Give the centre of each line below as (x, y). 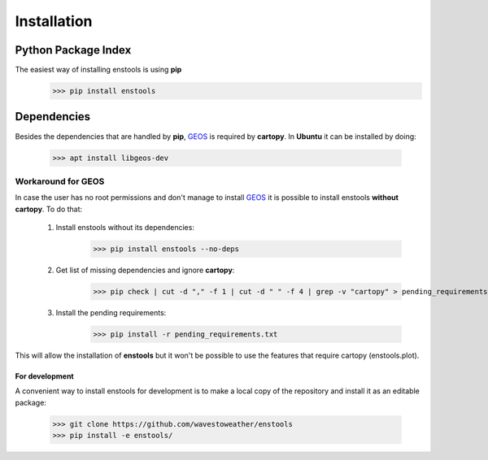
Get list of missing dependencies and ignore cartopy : (145, 270)
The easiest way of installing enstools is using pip (98, 70)
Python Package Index (73, 50)
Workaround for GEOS (60, 181)
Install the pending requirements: (111, 312)
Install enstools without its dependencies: (125, 228)
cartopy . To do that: (49, 209)
